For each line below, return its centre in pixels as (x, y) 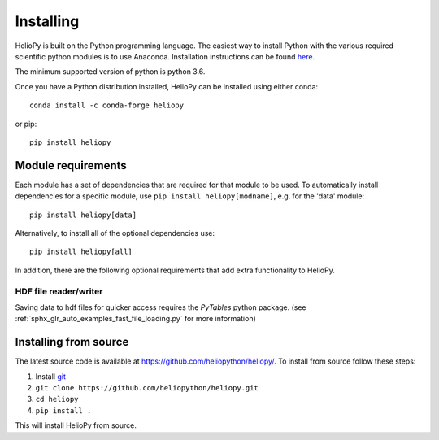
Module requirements (71, 166)
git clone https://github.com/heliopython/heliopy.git (147, 388)
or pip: (26, 124)
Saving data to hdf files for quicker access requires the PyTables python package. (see (161, 307)
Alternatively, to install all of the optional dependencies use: (115, 233)
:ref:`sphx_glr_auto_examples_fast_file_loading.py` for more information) (135, 319)
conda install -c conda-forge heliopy (107, 105)
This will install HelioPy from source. (76, 425)
